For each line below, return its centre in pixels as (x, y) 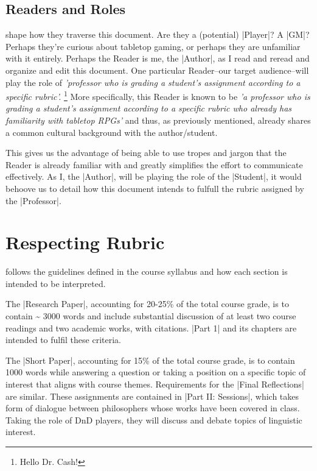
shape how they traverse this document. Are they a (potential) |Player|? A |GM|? (158, 34)
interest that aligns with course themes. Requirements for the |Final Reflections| (155, 384)
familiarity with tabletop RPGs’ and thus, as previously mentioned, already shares (158, 120)
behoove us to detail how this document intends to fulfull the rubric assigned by (155, 188)
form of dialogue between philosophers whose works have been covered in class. (153, 408)
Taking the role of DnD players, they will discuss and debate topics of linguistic (154, 420)
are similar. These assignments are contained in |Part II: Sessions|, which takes (152, 396)
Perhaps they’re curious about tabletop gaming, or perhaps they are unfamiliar (153, 46)
